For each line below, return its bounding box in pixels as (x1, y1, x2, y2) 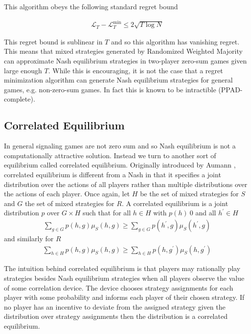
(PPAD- (218, 84, 243, 94)
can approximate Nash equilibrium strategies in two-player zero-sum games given (4, 56, 247, 66)
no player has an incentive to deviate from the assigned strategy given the (4, 301, 226, 312)
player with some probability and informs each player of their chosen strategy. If (4, 292, 245, 302)
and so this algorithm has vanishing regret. (111, 36, 240, 46)
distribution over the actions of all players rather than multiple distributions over (4, 179, 248, 189)
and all (195, 208, 216, 218)
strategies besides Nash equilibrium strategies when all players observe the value (4, 273, 245, 283)
